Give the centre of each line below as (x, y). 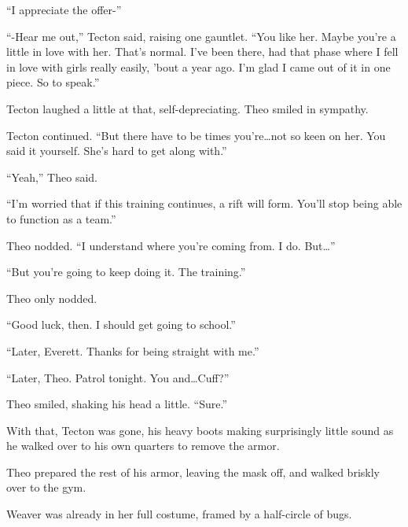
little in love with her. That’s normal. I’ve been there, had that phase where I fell (202, 52)
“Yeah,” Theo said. (52, 177)
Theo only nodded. (52, 298)
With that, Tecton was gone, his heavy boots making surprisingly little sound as (200, 430)
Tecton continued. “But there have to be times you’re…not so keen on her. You (196, 135)
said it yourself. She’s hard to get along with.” (117, 151)
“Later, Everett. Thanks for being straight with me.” (133, 350)
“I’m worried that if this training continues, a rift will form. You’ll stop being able (204, 203)
